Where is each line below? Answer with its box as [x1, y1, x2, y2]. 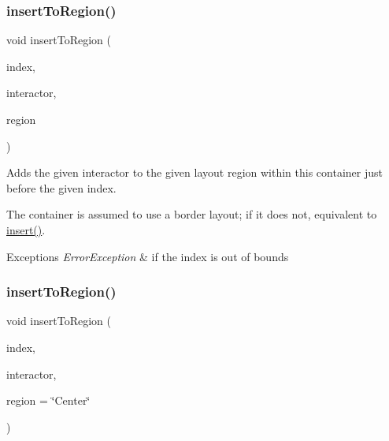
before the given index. [6, 179, 117, 196]
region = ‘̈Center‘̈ [6, 392, 91, 409]
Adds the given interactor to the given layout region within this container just [6, 164, 383, 181]
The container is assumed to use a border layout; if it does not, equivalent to [6, 206, 377, 222]
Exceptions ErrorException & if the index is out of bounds [6, 248, 289, 264]
